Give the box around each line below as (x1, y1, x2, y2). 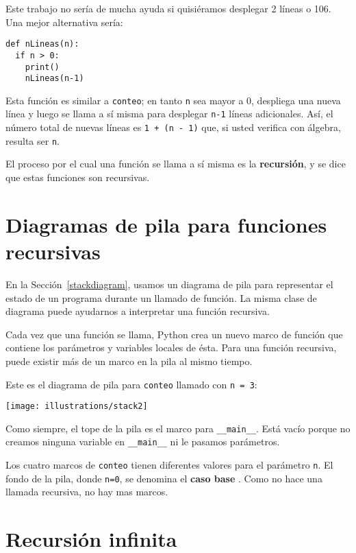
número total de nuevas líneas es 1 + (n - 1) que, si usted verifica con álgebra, (5, 120, 341, 134)
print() (25, 62, 60, 72)
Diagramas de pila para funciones (5, 210, 327, 238)
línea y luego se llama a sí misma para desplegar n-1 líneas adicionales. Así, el (5, 106, 333, 121)
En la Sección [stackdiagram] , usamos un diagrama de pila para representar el (5, 276, 333, 291)
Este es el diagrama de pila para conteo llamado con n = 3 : (5, 377, 257, 391)
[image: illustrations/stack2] (5, 401, 148, 412)
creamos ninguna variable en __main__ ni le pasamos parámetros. (5, 434, 280, 449)
